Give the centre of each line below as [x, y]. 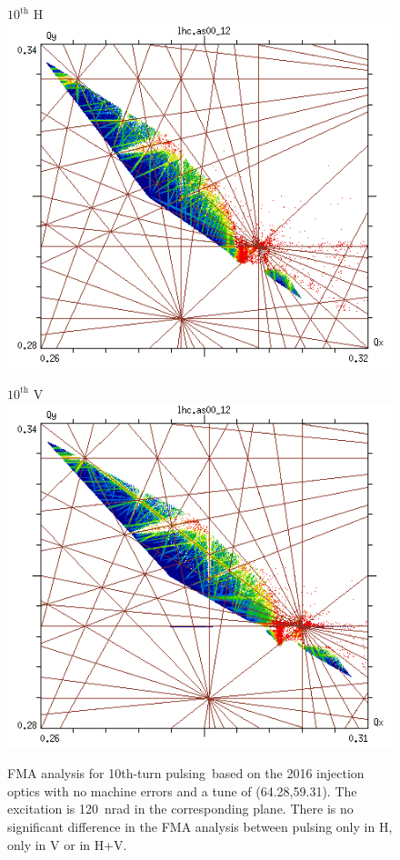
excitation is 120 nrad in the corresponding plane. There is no [180, 809]
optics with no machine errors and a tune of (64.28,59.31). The [182, 790]
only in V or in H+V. [67, 844]
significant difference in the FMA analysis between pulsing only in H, [200, 827]
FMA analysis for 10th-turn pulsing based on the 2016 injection [186, 773]
